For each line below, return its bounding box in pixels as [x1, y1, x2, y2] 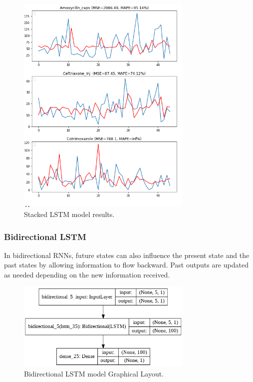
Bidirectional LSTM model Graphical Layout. [24, 368, 164, 379]
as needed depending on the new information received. [4, 269, 170, 280]
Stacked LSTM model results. [24, 209, 115, 219]
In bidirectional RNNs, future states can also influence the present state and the [4, 249, 250, 260]
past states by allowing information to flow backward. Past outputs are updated [4, 259, 249, 270]
